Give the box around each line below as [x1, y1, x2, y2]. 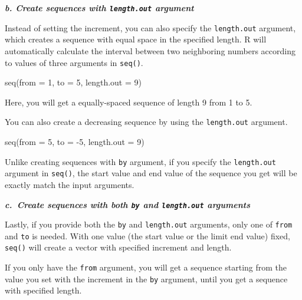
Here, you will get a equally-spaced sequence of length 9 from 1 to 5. [5, 95, 252, 108]
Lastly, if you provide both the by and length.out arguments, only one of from [5, 218, 293, 230]
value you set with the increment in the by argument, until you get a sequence [5, 272, 288, 285]
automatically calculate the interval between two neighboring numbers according [5, 44, 296, 57]
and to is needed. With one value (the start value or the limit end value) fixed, [5, 229, 290, 242]
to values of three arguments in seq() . [5, 56, 143, 68]
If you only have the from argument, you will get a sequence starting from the [5, 261, 287, 273]
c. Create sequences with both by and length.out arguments [5, 198, 250, 210]
